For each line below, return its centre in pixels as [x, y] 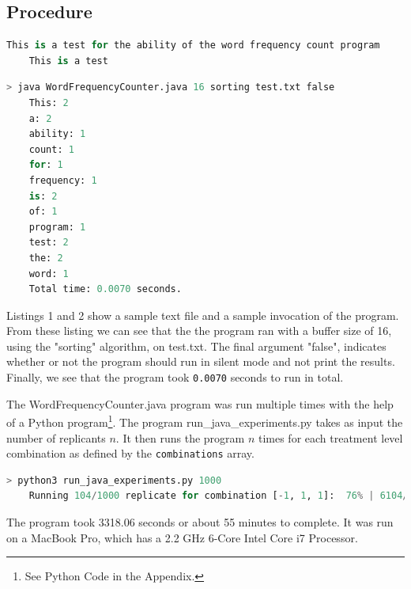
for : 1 [46, 165]
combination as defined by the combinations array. [130, 453]
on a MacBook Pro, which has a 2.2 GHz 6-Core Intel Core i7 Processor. [182, 537]
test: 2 [49, 243]
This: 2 [49, 103]
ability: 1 [57, 134]
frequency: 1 [63, 180]
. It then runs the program [180, 437]
